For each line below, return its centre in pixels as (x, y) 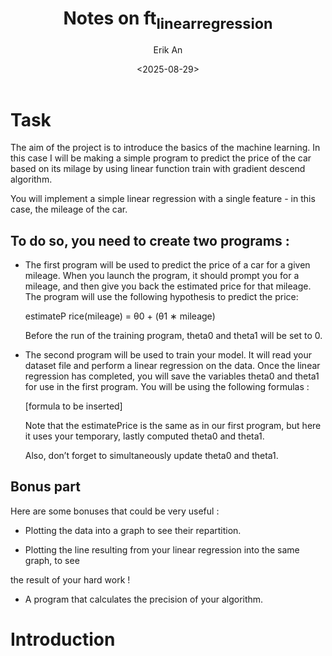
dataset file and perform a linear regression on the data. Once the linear (172, 366)
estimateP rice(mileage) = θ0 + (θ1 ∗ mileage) (120, 316)
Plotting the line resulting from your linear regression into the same (162, 549)
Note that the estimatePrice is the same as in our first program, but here (173, 426)
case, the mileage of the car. (69, 209)
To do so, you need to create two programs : (150, 240)
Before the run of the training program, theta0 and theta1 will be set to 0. (173, 336)
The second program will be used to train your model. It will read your (168, 355)
